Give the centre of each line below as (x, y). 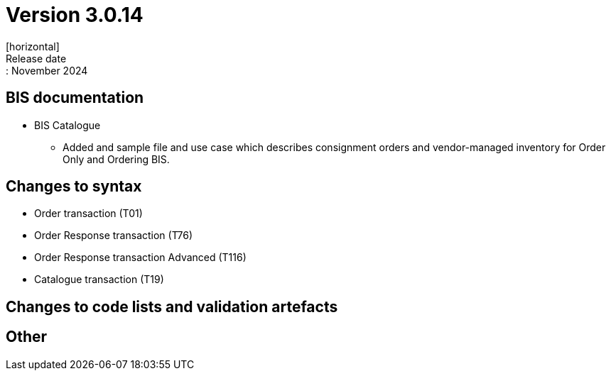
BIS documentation (75, 98)
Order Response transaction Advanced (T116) (140, 258)
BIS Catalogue (67, 125)
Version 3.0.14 (75, 15)
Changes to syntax (74, 187)
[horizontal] (33, 46)
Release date (36, 58)
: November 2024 (47, 70)
